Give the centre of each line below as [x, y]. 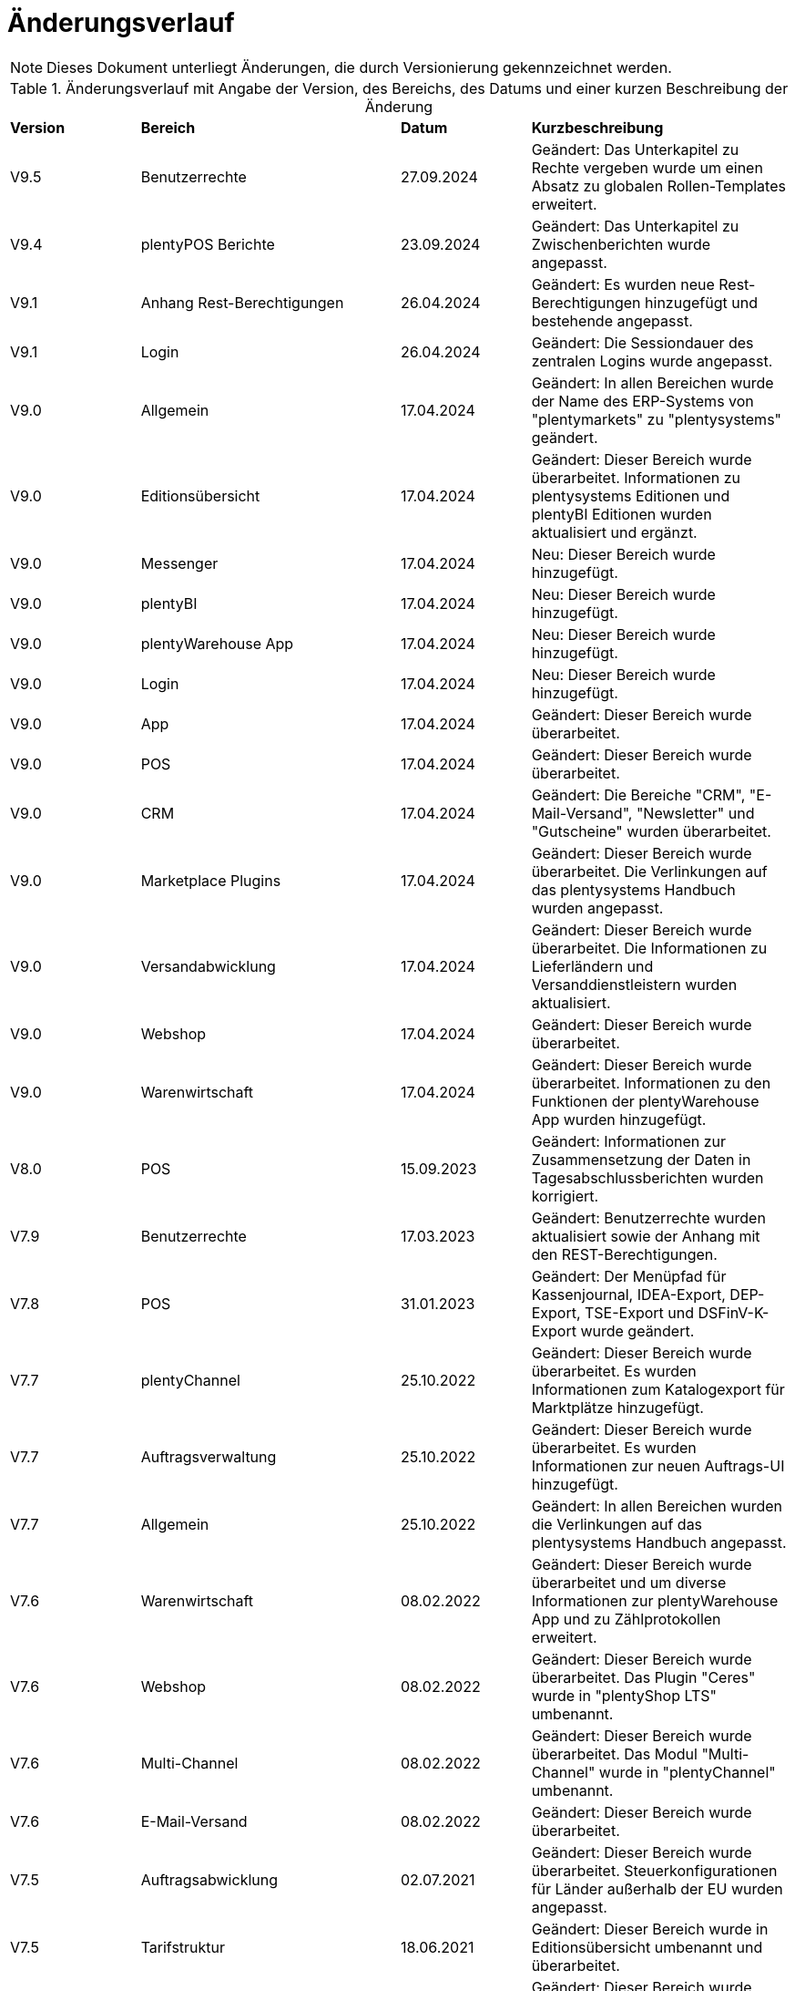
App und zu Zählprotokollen [626, 1619]
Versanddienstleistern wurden [634, 984]
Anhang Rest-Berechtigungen [242, 302]
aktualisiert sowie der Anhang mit [646, 1236]
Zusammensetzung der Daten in [641, 1159]
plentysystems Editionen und [631, 495]
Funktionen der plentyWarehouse [645, 1101]
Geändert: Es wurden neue [623, 284]
